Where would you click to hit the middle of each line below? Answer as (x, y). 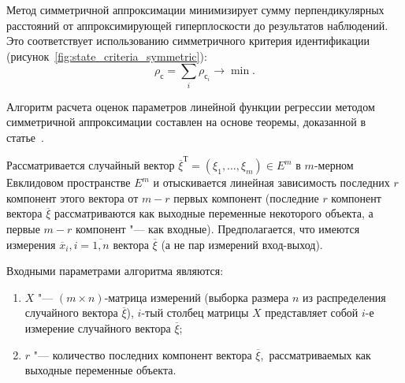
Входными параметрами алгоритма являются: (115, 271)
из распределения (344, 297)
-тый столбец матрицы (195, 312)
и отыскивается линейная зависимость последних (271, 182)
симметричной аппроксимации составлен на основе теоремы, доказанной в (186, 122)
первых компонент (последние (246, 197)
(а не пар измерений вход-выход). (242, 244)
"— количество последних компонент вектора (143, 354)
